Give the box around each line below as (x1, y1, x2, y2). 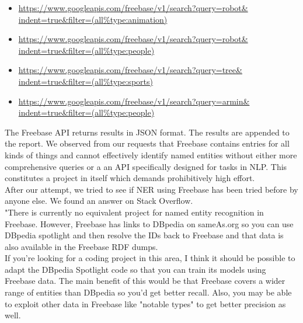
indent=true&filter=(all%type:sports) (18, 75, 153, 87)
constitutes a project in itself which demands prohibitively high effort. (5, 172, 255, 184)
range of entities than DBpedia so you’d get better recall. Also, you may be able (5, 286, 292, 298)
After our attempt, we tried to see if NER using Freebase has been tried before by (5, 183, 298, 195)
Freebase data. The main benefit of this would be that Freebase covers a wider (5, 275, 285, 287)
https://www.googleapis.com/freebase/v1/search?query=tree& (18, 64, 242, 76)
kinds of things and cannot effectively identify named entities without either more (5, 148, 297, 161)
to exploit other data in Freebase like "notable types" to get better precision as (5, 297, 286, 310)
